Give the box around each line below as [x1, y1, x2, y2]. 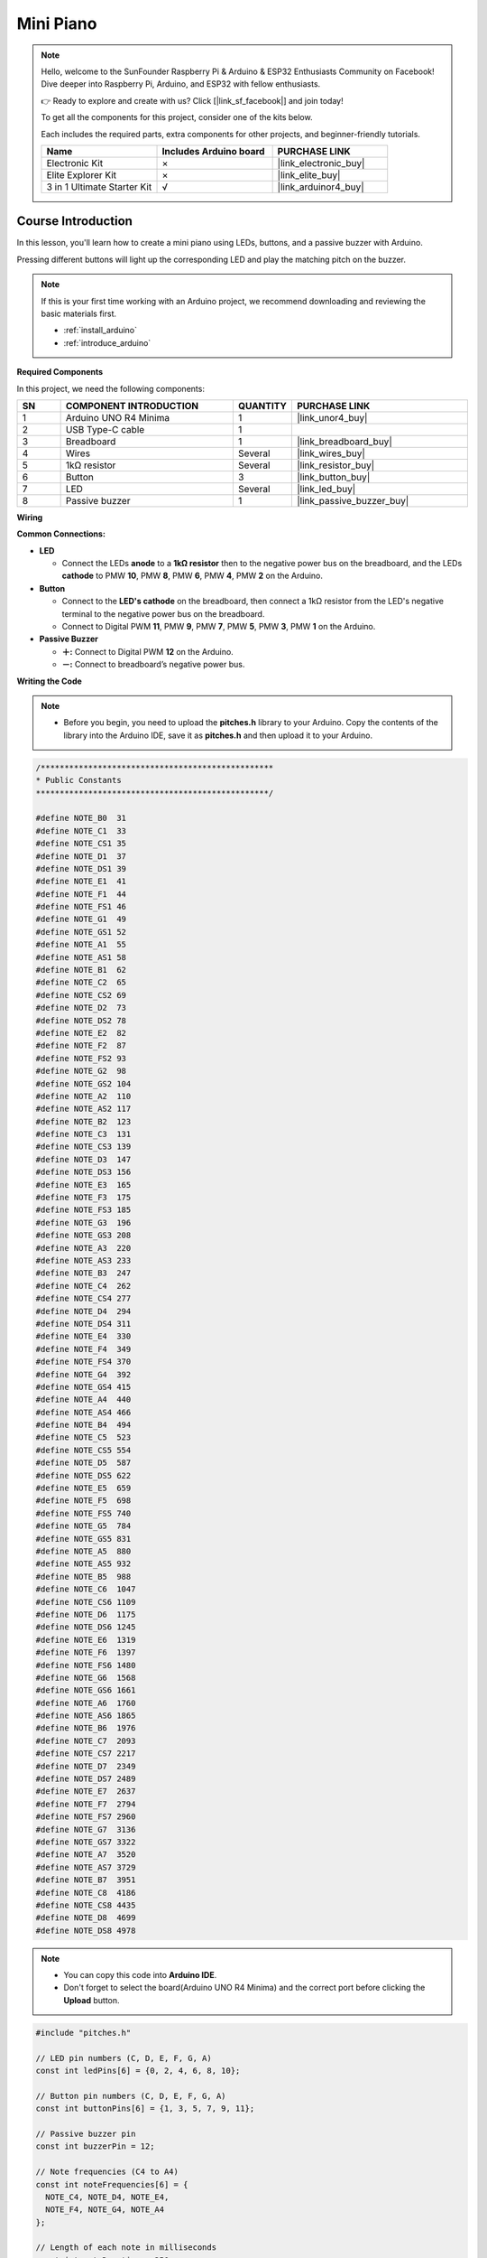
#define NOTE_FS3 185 [35, 1205, 132, 1215]
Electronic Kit [46, 156, 104, 169]
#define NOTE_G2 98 [35, 1066, 126, 1077]
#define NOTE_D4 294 [35, 1306, 132, 1316]
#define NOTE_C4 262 [35, 1281, 132, 1291]
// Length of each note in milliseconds [35, 2243, 216, 2253]
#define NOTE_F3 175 [35, 1192, 132, 1203]
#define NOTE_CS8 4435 [35, 1899, 136, 1910]
